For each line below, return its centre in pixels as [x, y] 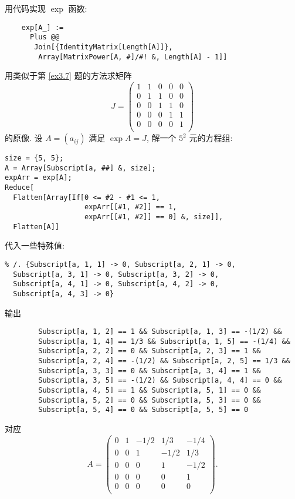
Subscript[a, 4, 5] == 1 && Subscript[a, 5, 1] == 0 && [150, 391]
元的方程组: [211, 138]
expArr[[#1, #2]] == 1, [131, 207]
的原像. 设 [24, 138]
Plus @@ [45, 37]
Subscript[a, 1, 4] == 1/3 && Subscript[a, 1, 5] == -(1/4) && [164, 341]
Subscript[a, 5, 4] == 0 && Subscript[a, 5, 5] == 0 [143, 410]
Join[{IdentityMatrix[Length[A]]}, [104, 47]
